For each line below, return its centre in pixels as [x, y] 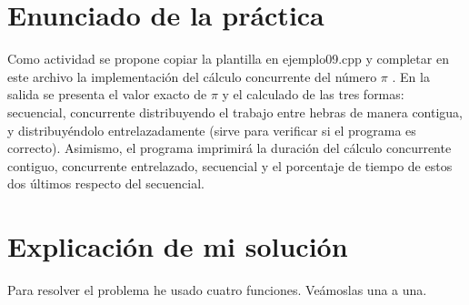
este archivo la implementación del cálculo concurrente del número [192, 76]
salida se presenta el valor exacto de [107, 94]
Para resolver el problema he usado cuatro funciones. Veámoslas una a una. [217, 290]
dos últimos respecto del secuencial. [106, 183]
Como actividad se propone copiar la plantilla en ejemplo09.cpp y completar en [228, 59]
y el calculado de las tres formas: [313, 94]
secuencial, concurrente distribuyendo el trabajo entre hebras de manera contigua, [235, 112]
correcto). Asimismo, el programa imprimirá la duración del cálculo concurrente [230, 148]
